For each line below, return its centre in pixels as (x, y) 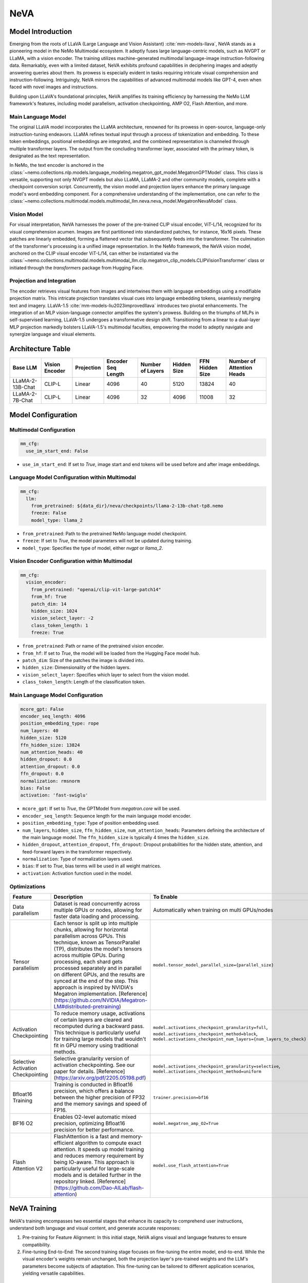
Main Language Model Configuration (56, 695)
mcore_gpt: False (42, 709)
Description (68, 897)
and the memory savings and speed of (100, 1104)
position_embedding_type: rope (60, 723)
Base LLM (25, 368)
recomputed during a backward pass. (99, 1026)
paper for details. (74, 1072)
